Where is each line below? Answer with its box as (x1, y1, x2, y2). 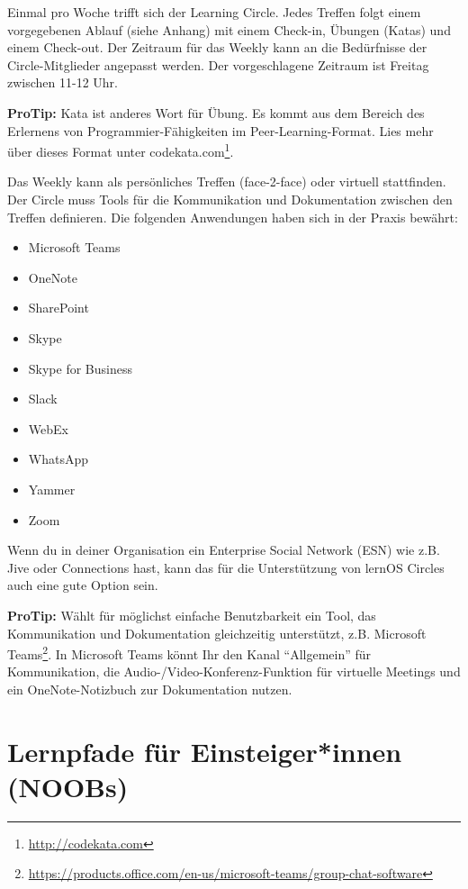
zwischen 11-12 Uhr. (7, 73, 118, 92)
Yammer (28, 479, 76, 498)
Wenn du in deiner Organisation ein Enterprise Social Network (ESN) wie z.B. (7, 540, 440, 559)
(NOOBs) (7, 767, 129, 804)
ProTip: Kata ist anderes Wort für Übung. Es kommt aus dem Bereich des (7, 103, 425, 122)
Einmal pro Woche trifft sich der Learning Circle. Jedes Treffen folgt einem (7, 3, 421, 21)
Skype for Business (28, 358, 132, 377)
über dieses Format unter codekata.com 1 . (7, 140, 234, 160)
